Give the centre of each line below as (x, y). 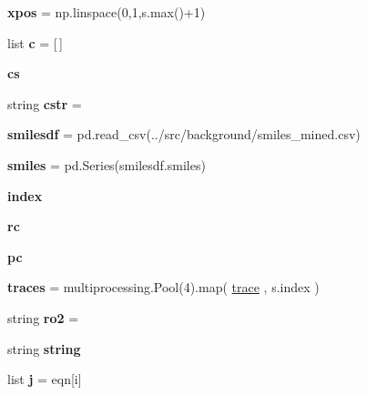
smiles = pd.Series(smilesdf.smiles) (107, 164)
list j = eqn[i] (45, 379)
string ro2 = (43, 317)
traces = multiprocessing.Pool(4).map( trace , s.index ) (163, 287)
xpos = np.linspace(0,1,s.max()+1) (107, 12)
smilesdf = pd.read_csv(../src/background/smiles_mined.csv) (184, 134)
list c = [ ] (35, 42)
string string (44, 348)
